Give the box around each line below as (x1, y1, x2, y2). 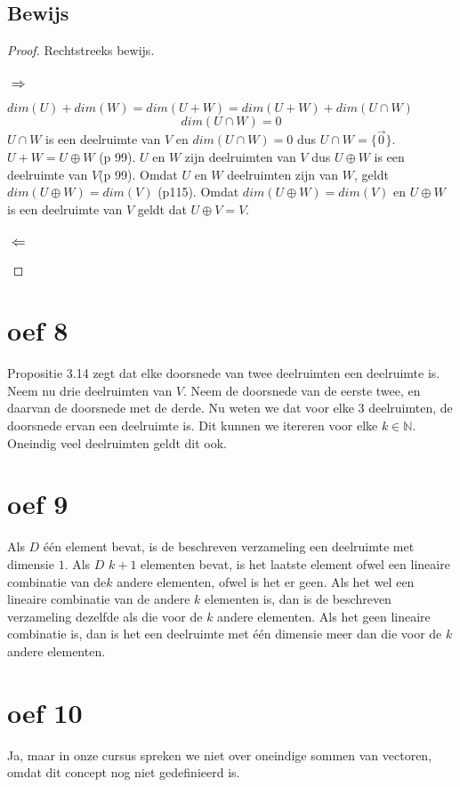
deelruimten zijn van (227, 165, 339, 183)
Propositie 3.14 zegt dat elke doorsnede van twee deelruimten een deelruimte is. (7, 364, 440, 382)
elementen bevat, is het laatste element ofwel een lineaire (141, 554, 450, 573)
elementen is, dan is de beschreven (205, 590, 391, 608)
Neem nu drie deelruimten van (7, 381, 173, 399)
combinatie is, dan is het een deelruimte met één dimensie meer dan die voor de (7, 624, 442, 643)
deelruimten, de (368, 398, 453, 417)
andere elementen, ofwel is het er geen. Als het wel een (117, 572, 415, 590)
